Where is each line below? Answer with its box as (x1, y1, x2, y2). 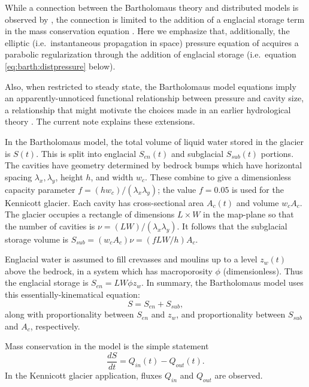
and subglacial (171, 147, 224, 159)
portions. (260, 147, 294, 159)
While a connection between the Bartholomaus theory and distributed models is (5, 1, 299, 13)
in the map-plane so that (203, 208, 294, 220)
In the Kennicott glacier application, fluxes (5, 368, 162, 381)
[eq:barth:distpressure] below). (5, 59, 116, 72)
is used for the (232, 183, 284, 195)
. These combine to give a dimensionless (144, 170, 292, 183)
